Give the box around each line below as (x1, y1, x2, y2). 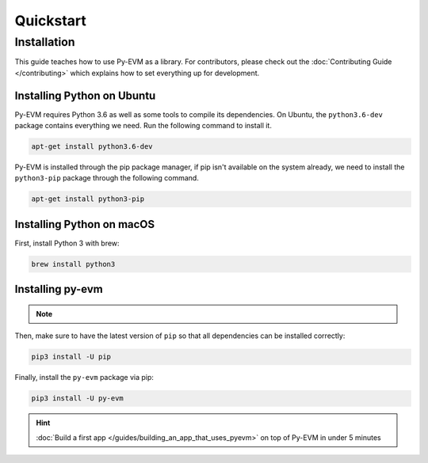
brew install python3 (31, 260, 116, 268)
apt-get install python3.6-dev (31, 142, 154, 151)
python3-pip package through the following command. (14, 173, 200, 183)
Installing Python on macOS (14, 218, 155, 231)
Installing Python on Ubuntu (14, 89, 156, 102)
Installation (14, 35, 75, 49)
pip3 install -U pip (31, 352, 111, 362)
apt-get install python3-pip (31, 195, 145, 203)
